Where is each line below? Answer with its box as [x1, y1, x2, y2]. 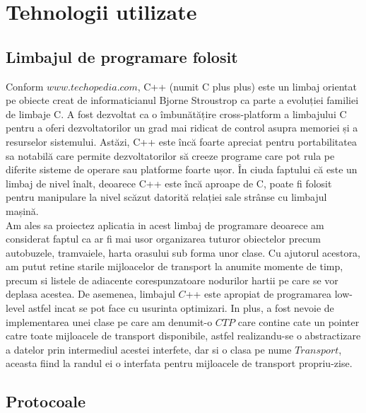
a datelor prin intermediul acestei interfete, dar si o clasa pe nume [6, 342, 292, 356]
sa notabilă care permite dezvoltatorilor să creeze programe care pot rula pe [6, 148, 335, 163]
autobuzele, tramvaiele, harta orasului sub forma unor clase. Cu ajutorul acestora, [6, 245, 360, 260]
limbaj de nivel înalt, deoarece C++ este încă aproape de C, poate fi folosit [6, 175, 332, 190]
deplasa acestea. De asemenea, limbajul [6, 286, 175, 301]
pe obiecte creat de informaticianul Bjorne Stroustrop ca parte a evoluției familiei [6, 93, 359, 107]
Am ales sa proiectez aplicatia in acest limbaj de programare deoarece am [6, 217, 324, 232]
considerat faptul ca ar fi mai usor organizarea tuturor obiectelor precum [6, 231, 321, 246]
